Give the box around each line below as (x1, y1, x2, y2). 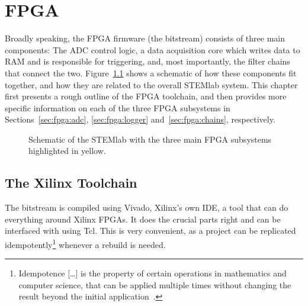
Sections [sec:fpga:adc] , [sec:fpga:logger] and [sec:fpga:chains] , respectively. (5, 113, 275, 125)
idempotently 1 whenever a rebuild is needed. (5, 237, 166, 250)
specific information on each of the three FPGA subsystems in (5, 101, 230, 114)
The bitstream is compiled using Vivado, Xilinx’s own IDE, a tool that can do (5, 201, 288, 214)
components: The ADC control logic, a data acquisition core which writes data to (5, 43, 300, 56)
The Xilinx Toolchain (5, 173, 137, 192)
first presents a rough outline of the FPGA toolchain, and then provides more (5, 90, 287, 102)
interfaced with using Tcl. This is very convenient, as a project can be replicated (5, 224, 296, 237)
